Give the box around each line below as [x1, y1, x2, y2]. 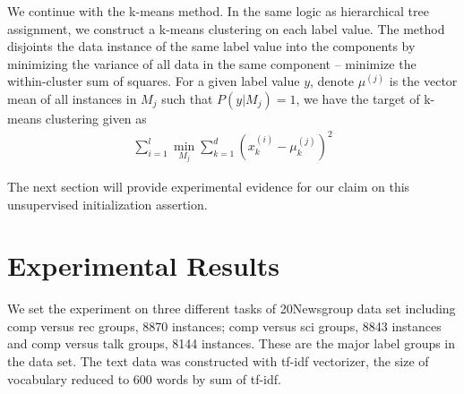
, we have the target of [296, 89, 420, 107]
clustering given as [45, 108, 147, 127]
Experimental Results [7, 247, 279, 284]
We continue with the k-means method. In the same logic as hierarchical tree [7, 2, 429, 20]
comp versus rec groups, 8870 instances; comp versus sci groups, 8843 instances [7, 316, 442, 335]
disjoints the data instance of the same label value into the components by [7, 37, 416, 56]
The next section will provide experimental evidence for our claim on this [7, 176, 410, 195]
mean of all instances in [7, 89, 137, 107]
